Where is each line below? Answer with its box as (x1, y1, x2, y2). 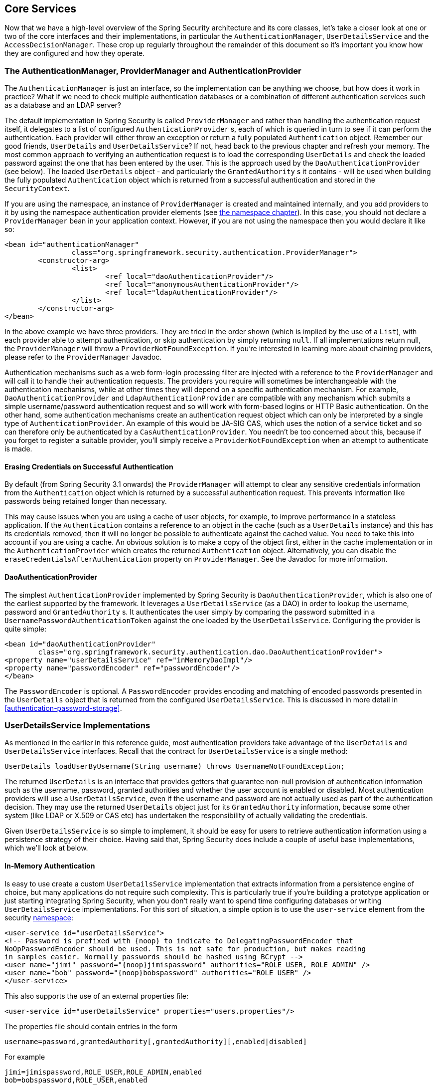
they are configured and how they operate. (4, 49, 145, 58)
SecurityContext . (4, 184, 70, 193)
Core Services (4, 2, 76, 15)
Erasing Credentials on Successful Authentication (4, 462, 173, 471)
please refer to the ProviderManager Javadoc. (4, 353, 162, 362)
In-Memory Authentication (4, 861, 95, 870)
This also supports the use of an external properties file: (4, 991, 188, 1000)
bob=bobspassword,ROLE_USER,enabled (4, 1076, 147, 1084)
